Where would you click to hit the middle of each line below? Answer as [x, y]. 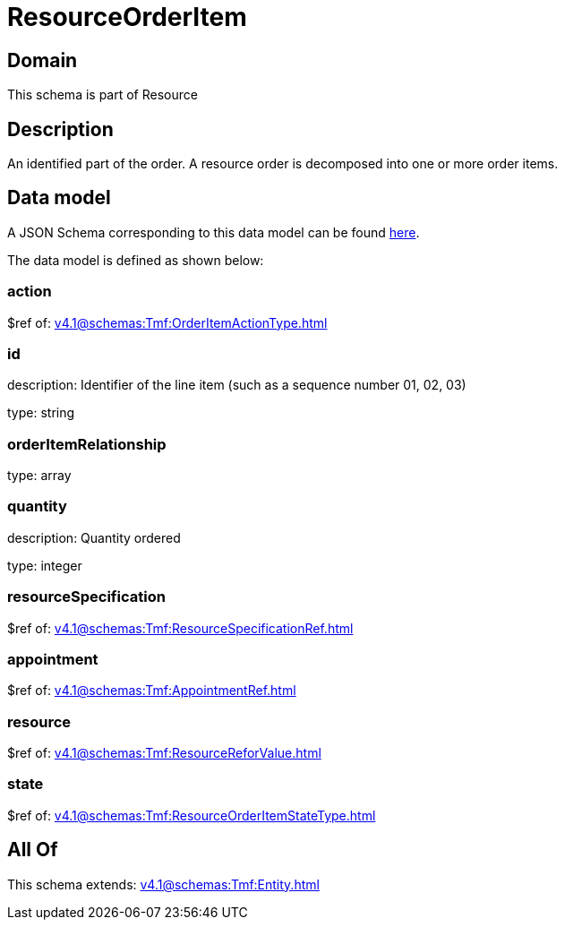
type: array [39, 476]
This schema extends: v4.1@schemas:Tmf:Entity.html [163, 884]
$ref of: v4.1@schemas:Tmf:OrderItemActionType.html [167, 322]
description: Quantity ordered [94, 537]
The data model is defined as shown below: [136, 260]
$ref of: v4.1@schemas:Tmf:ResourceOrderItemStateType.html [192, 815]
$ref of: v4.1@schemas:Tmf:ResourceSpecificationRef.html [180, 628]
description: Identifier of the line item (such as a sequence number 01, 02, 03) [237, 385]
